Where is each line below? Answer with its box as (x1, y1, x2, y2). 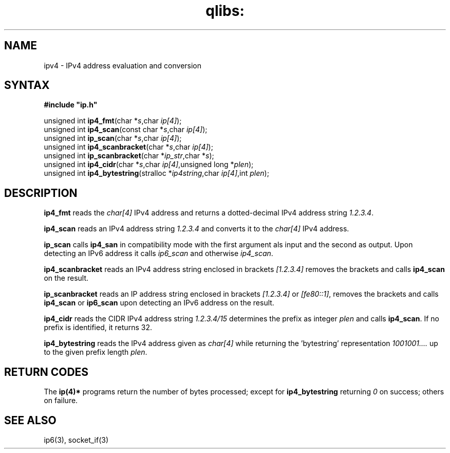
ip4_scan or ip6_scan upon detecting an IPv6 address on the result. (44, 298, 274, 307)
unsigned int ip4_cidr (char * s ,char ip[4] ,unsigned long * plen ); (44, 160, 254, 169)
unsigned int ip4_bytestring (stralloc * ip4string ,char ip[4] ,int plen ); (44, 169, 269, 178)
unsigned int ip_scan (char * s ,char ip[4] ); (44, 134, 182, 143)
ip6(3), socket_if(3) (44, 435, 109, 444)
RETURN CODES (4, 365, 89, 378)
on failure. (44, 396, 78, 405)
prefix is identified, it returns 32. (44, 323, 152, 332)
